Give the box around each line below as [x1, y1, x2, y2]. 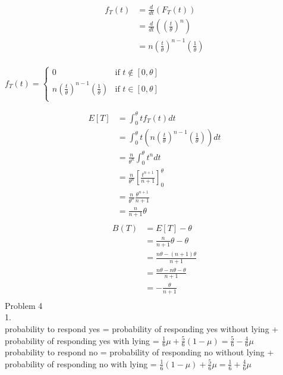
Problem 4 [5, 299, 43, 311]
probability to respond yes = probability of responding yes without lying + [5, 322, 279, 335]
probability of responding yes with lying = [5, 334, 159, 346]
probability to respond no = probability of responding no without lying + [5, 346, 274, 358]
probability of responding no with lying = [5, 357, 157, 370]
